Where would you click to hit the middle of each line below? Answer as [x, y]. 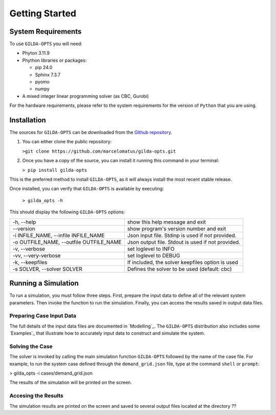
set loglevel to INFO [151, 249]
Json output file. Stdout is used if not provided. [183, 242]
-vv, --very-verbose [37, 255]
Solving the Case [31, 346]
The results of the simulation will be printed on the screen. [71, 383]
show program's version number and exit [177, 229]
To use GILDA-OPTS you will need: [46, 44]
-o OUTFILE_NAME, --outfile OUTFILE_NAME [67, 242]
